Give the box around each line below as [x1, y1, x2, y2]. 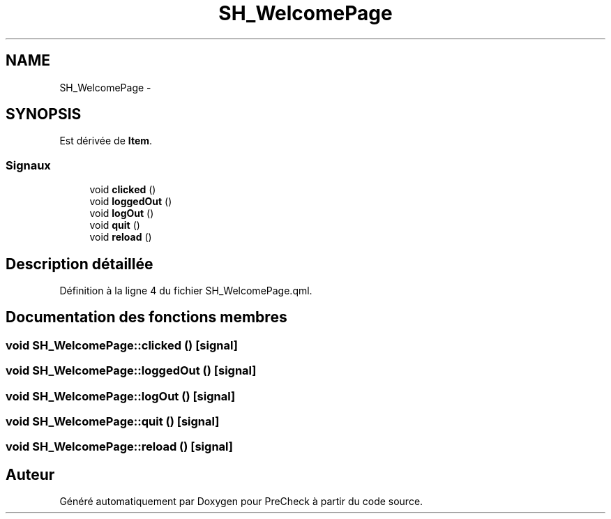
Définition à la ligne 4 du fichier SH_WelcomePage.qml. [59, 285, 312, 297]
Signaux [6, 158, 51, 172]
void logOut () [89, 207, 154, 220]
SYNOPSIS [6, 105, 82, 123]
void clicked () [89, 183, 156, 196]
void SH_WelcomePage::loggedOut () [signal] [6, 363, 257, 378]
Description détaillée [6, 255, 153, 273]
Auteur [6, 465, 55, 483]
